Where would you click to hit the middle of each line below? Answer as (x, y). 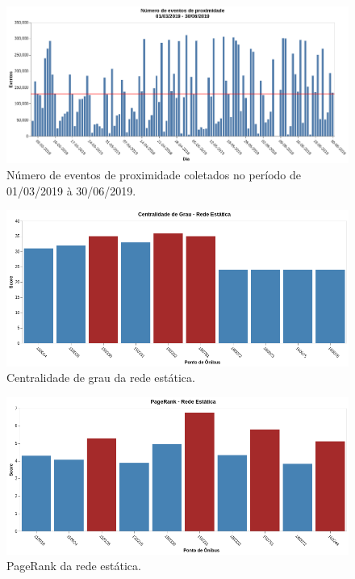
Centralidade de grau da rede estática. (101, 378)
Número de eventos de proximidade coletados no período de (154, 174)
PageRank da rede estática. (74, 566)
